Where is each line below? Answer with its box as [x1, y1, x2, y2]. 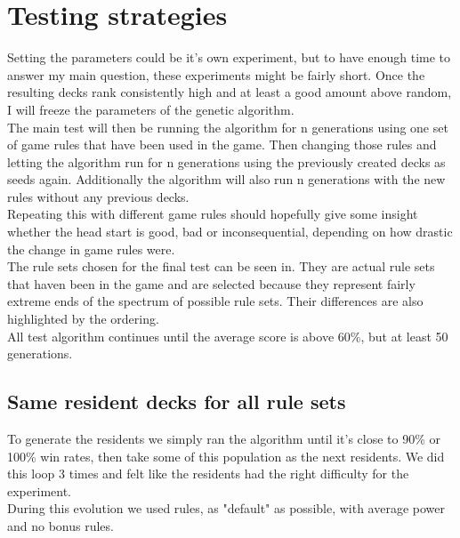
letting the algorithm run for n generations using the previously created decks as [7, 152, 446, 171]
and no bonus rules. [7, 516, 114, 534]
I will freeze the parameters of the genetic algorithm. [7, 100, 295, 118]
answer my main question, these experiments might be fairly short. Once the [7, 65, 425, 84]
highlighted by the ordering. [7, 309, 159, 328]
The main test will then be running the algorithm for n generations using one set [7, 117, 448, 136]
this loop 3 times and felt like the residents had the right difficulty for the [7, 464, 409, 483]
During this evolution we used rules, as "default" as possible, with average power [7, 499, 446, 518]
